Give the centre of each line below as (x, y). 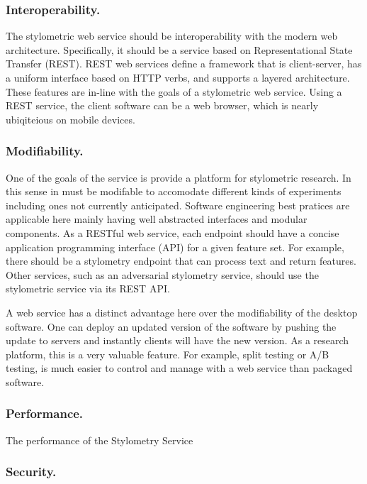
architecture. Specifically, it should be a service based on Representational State (179, 49)
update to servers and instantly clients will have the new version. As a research (177, 340)
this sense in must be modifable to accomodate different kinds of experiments (174, 191)
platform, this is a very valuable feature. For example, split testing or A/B (168, 354)
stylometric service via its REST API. (88, 288)
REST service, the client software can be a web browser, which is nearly (162, 105)
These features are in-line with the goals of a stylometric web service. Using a (174, 91)
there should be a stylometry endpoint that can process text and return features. (181, 261)
